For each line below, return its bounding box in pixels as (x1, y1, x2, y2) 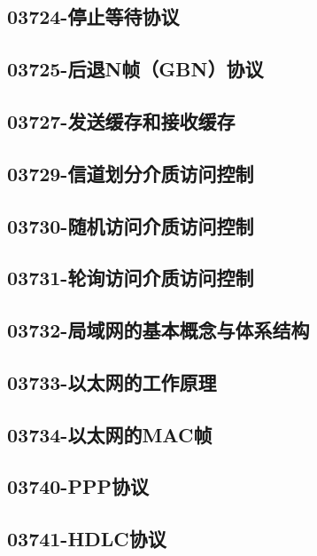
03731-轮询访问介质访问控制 (7, 264, 254, 291)
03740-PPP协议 (7, 473, 149, 500)
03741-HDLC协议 (7, 525, 166, 552)
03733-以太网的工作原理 (7, 368, 217, 395)
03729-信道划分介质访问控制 (7, 159, 254, 187)
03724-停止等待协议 (7, 3, 180, 30)
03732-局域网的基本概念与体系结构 (7, 316, 310, 344)
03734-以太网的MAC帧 (7, 420, 213, 448)
